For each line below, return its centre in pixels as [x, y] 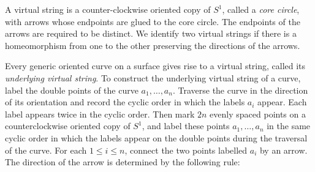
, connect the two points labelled [186, 150]
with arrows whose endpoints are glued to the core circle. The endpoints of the [153, 21]
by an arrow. [283, 150]
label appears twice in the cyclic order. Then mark [100, 114]
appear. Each [282, 102]
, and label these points [186, 126]
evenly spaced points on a [258, 114]
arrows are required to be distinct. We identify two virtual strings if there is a [151, 33]
